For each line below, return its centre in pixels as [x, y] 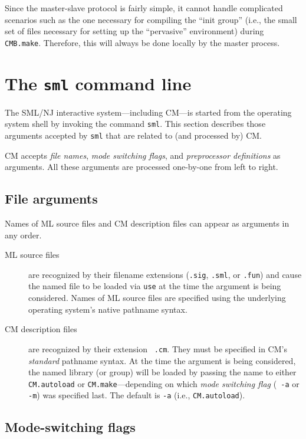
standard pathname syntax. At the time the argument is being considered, [162, 360]
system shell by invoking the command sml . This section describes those [135, 124]
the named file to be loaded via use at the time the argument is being [155, 286]
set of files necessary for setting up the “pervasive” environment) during [134, 31]
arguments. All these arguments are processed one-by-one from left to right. [142, 167]
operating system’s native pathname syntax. [108, 309]
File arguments [51, 199]
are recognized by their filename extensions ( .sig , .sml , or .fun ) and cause [165, 274]
